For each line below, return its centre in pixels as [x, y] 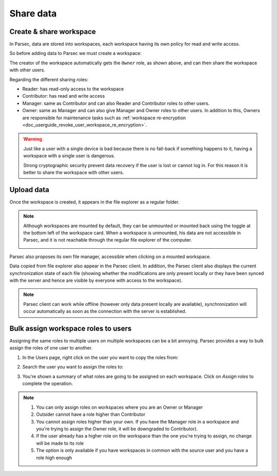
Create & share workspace [53, 32]
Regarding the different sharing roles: [49, 79]
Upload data [29, 189]
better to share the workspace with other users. [74, 172]
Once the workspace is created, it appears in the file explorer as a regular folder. [94, 202]
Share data [33, 13]
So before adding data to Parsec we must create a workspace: [75, 53]
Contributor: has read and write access [64, 96]
